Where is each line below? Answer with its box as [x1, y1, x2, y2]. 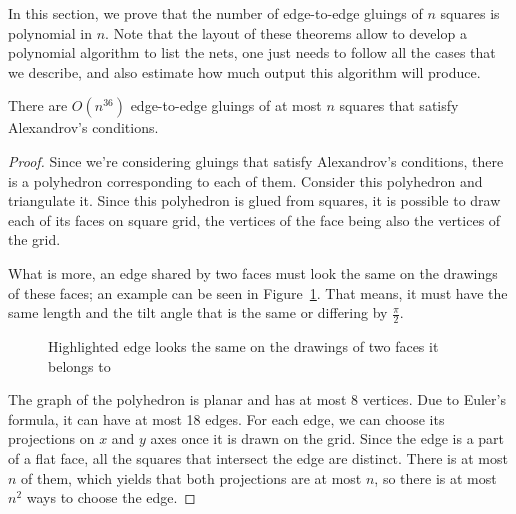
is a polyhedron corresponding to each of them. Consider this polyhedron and [8, 170, 483, 191]
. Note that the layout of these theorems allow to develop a [105, 22, 467, 43]
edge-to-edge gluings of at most [130, 95, 322, 116]
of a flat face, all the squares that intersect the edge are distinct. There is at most [8, 447, 508, 468]
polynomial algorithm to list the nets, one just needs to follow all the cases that [8, 42, 496, 63]
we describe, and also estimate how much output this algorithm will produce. [8, 61, 481, 82]
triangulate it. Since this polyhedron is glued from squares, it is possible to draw [8, 190, 501, 211]
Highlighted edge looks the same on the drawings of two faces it [48, 335, 439, 356]
